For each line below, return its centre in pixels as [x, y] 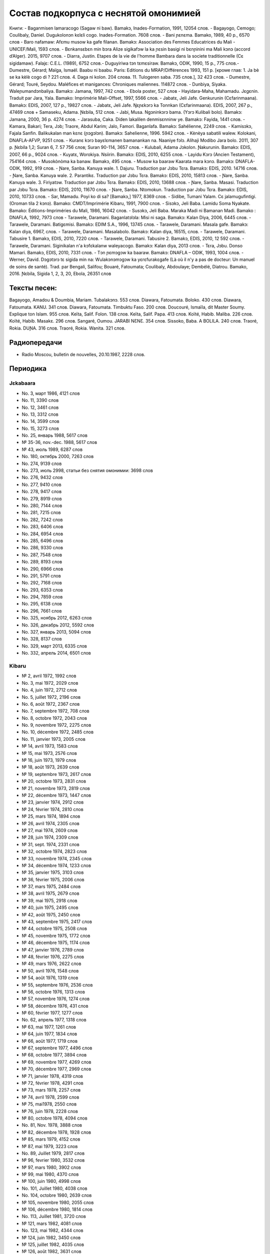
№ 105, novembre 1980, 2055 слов [58, 1202]
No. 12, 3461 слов [40, 407]
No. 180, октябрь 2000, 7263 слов [58, 456]
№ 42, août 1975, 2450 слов [51, 914]
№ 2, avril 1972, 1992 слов [49, 676]
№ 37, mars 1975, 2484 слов [51, 887]
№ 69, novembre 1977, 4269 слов [57, 1062]
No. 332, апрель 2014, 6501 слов [56, 653]
